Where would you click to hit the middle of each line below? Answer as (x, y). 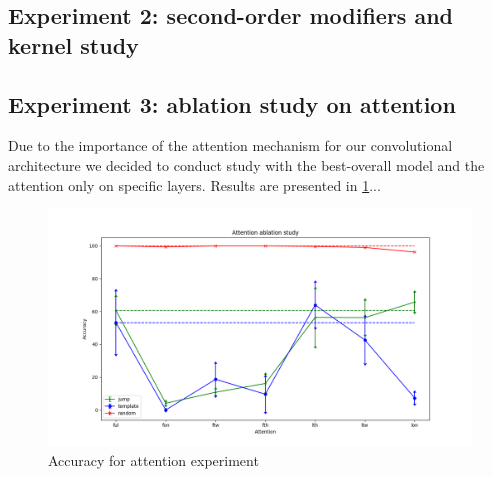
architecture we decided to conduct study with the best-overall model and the (246, 164)
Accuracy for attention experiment (153, 459)
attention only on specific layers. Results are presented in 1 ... (194, 184)
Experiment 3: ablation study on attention (232, 103)
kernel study (73, 44)
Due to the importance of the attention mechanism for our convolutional (230, 145)
